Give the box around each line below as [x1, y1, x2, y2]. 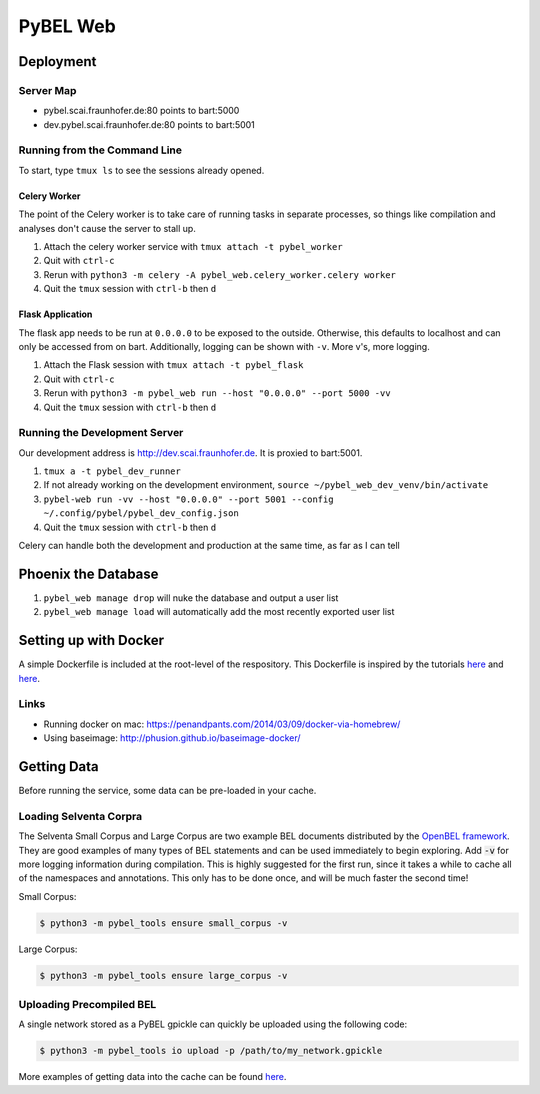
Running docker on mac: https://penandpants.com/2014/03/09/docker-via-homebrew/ [43, 718, 401, 730]
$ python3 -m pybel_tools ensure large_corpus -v [39, 970, 288, 981]
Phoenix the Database [18, 565, 159, 582]
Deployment [18, 53, 97, 70]
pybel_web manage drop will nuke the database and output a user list [43, 591, 339, 604]
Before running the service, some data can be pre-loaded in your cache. [18, 785, 317, 797]
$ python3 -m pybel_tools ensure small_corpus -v [39, 917, 288, 929]
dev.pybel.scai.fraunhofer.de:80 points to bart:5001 [43, 118, 255, 130]
